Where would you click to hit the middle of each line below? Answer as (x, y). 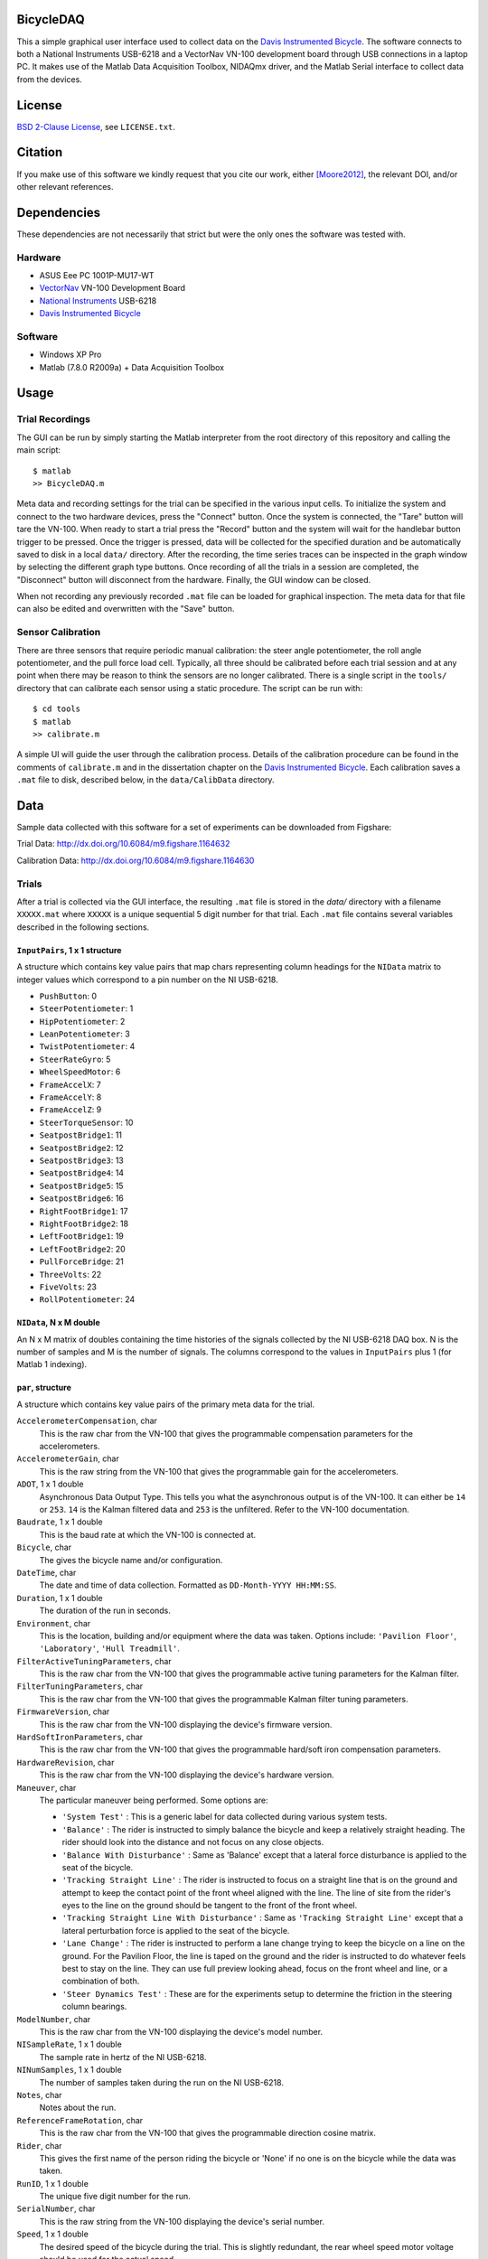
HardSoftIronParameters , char (80, 1737)
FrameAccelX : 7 (70, 1084)
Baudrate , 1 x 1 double (60, 1522)
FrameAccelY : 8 (70, 1097)
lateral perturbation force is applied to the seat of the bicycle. (176, 1930)
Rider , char (39, 2145)
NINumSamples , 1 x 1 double (69, 2070)
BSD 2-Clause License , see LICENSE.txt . (96, 127)
